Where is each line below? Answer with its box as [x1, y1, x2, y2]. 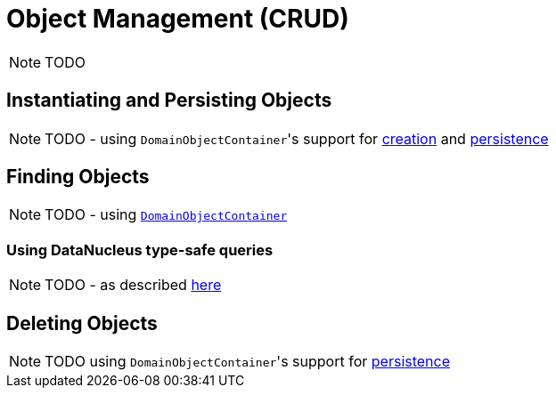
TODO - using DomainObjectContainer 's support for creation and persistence [45, 129, 549, 148]
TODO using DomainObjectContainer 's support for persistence [45, 352, 451, 371]
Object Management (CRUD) [6, 4, 349, 34]
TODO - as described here [45, 276, 222, 294]
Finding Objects [6, 165, 150, 189]
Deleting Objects [6, 311, 158, 335]
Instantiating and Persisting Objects [6, 89, 332, 112]
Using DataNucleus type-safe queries [6, 240, 274, 259]
